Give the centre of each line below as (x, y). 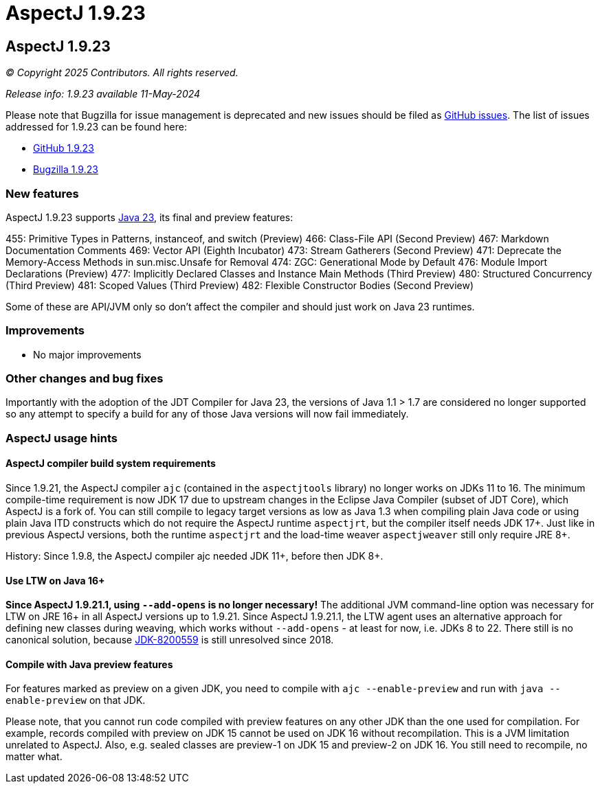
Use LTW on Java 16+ (55, 580)
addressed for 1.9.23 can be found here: (96, 127)
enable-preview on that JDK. (76, 700)
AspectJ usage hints (62, 438)
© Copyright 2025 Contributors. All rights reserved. (122, 73)
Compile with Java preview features (89, 664)
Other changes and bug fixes (85, 379)
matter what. (34, 757)
